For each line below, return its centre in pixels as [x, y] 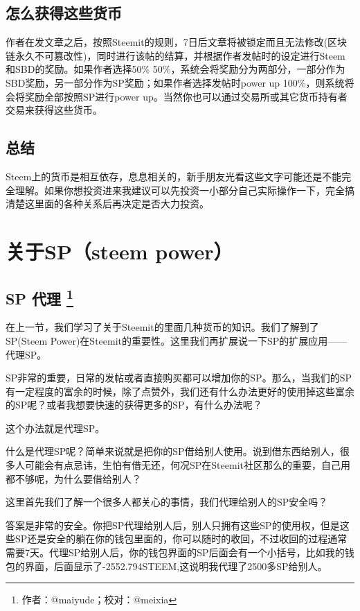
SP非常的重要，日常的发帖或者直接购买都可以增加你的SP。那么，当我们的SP [179, 378]
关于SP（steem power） [119, 251]
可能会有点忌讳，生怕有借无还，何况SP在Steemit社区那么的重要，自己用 [187, 465]
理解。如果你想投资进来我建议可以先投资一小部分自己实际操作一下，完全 [180, 190]
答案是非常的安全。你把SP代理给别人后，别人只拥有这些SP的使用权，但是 [173, 525]
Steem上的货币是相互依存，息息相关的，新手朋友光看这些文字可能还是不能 [174, 176]
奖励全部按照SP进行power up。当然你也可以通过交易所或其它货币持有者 [186, 96]
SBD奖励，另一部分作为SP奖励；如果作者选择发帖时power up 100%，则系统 [175, 82]
